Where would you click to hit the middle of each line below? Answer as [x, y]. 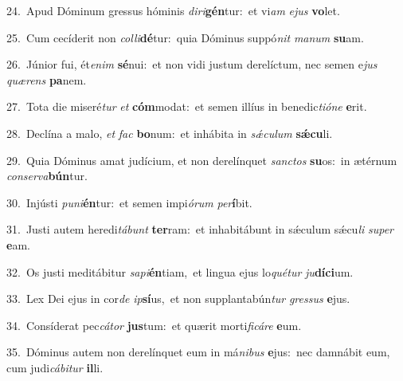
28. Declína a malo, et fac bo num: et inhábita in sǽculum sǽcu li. [170, 133]
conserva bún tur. [47, 176]
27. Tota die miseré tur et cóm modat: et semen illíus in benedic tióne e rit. [187, 106]
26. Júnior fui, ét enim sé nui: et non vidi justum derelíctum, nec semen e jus [192, 64]
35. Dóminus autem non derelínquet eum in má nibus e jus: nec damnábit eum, [198, 352]
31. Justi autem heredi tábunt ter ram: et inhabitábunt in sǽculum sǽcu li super [200, 229]
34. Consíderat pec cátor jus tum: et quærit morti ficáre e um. [154, 325]
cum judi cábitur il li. [55, 367]
